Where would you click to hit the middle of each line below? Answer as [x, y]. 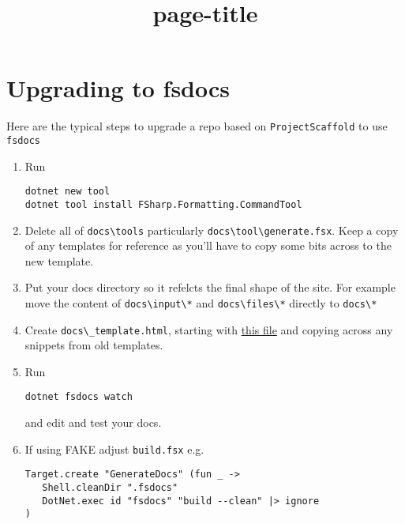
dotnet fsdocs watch [79, 397]
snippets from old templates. [94, 345]
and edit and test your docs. [93, 422]
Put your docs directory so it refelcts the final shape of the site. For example [210, 287]
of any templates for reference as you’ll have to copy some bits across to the [208, 245]
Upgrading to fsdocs [118, 88]
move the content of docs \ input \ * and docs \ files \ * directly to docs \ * [201, 302]
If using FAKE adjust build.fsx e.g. [114, 449]
